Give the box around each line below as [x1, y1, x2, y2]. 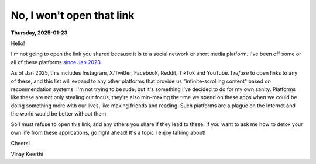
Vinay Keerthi [11, 151, 43, 158]
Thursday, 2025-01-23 [11, 29, 68, 36]
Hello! [11, 40, 25, 47]
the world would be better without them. [11, 110, 108, 117]
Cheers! [11, 140, 30, 147]
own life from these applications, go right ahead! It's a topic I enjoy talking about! [11, 129, 206, 136]
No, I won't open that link [11, 9, 135, 22]
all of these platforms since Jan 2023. [11, 58, 102, 65]
